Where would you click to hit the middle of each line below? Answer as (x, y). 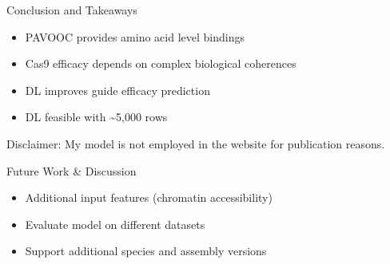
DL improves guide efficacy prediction (117, 90)
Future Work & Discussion (72, 170)
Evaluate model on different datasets (115, 224)
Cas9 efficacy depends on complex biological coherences (161, 63)
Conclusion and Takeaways (72, 10)
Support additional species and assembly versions (146, 251)
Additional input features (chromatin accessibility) (149, 197)
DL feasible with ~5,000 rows (96, 117)
